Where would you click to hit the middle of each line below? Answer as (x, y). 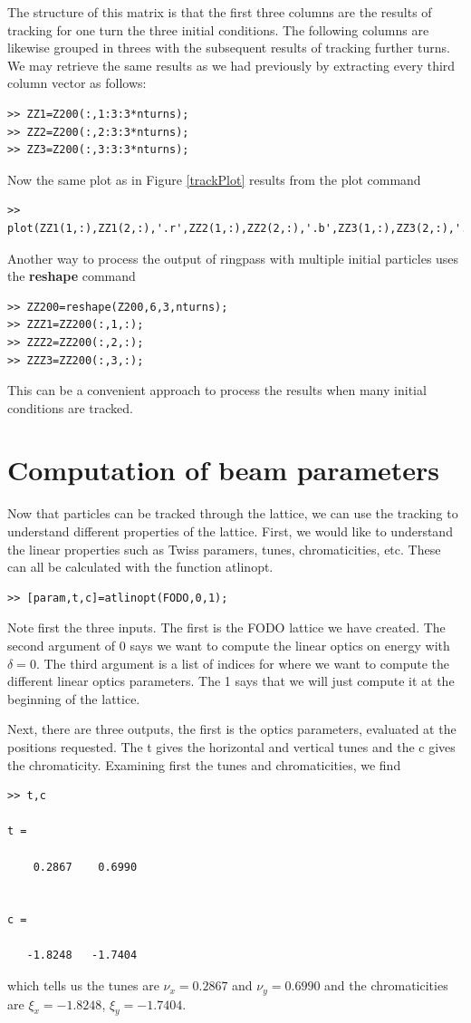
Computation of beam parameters (224, 470)
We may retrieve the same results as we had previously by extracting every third (231, 65)
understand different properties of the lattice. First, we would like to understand (230, 531)
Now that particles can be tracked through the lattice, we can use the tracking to (233, 513)
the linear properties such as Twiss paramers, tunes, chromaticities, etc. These (224, 549)
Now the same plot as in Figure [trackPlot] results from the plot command (214, 179)
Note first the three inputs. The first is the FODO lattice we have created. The (226, 627)
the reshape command (72, 276)
